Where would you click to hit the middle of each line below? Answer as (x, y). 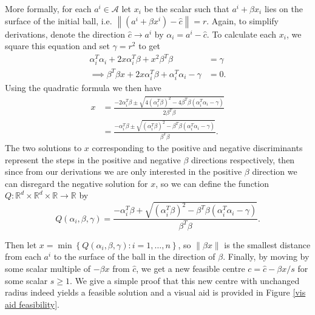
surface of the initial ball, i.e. (59, 20)
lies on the (283, 8)
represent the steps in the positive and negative (93, 159)
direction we (275, 171)
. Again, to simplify (243, 20)
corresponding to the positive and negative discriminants (197, 147)
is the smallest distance (267, 244)
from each (23, 256)
